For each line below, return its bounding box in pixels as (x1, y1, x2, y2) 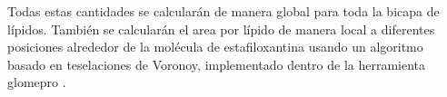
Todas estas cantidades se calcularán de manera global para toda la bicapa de (7, 2, 440, 20)
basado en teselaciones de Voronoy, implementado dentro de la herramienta (7, 54, 426, 73)
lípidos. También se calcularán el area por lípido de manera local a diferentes (7, 19, 435, 38)
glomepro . (7, 73, 66, 92)
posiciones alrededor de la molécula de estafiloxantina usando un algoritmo (7, 37, 423, 56)
